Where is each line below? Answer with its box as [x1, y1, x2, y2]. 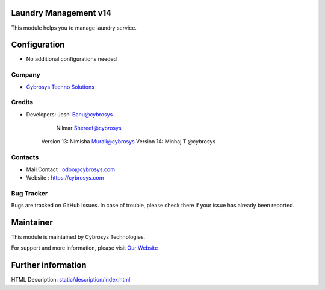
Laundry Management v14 [11, 8, 112, 18]
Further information [11, 260, 87, 271]
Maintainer [11, 217, 54, 227]
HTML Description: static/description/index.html [11, 276, 131, 283]
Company [11, 71, 40, 79]
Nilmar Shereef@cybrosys [56, 124, 122, 132]
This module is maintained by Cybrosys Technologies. [11, 233, 146, 241]
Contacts [11, 153, 39, 162]
